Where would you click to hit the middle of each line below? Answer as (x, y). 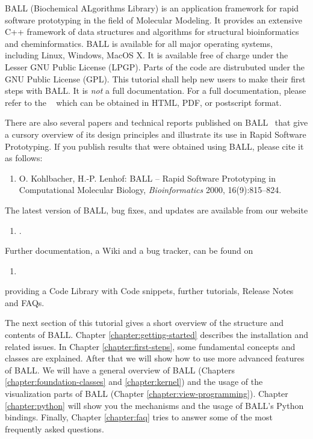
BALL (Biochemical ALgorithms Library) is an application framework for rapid (152, 8)
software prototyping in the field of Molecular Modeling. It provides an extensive (153, 20)
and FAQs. (25, 302)
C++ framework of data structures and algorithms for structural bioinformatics (152, 32)
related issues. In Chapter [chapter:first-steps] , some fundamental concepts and (150, 346)
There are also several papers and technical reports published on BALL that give (156, 122)
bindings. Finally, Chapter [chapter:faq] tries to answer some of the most (139, 417)
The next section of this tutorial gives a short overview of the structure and (144, 323)
